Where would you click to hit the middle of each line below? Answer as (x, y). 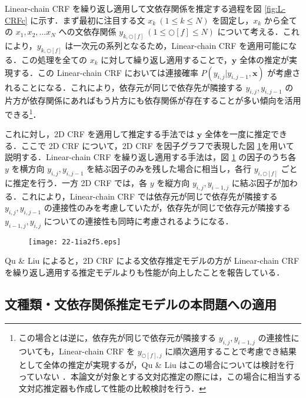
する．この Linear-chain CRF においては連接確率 (105, 72)
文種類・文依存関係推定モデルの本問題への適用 (141, 304)
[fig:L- (275, 8)
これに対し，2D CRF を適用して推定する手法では (100, 134)
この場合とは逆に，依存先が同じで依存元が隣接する (117, 337)
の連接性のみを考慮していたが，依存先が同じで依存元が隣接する (167, 208)
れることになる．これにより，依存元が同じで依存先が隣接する (124, 87)
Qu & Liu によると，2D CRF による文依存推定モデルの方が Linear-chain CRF (152, 261)
